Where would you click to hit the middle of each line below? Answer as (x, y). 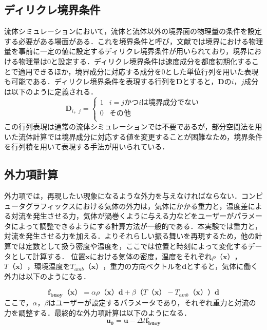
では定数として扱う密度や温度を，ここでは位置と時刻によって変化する (129, 246)
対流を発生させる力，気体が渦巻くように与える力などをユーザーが (122, 216)
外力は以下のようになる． (47, 276)
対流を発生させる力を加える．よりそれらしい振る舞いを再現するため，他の (130, 236)
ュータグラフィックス (40, 206)
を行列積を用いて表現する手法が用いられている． (87, 147)
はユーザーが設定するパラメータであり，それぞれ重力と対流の (152, 303)
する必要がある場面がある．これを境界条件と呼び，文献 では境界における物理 (133, 41)
